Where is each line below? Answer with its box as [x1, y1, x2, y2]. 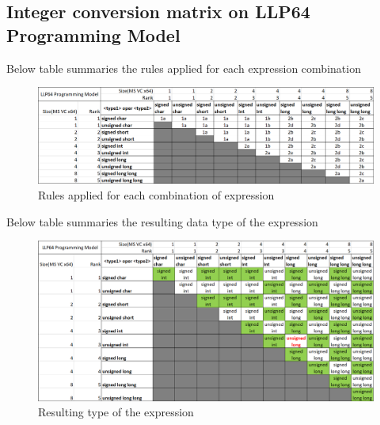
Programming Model [6, 22, 180, 47]
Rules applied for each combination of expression [38, 186, 275, 203]
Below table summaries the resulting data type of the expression [6, 213, 318, 230]
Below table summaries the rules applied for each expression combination [6, 59, 361, 76]
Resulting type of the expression [38, 404, 194, 420]
